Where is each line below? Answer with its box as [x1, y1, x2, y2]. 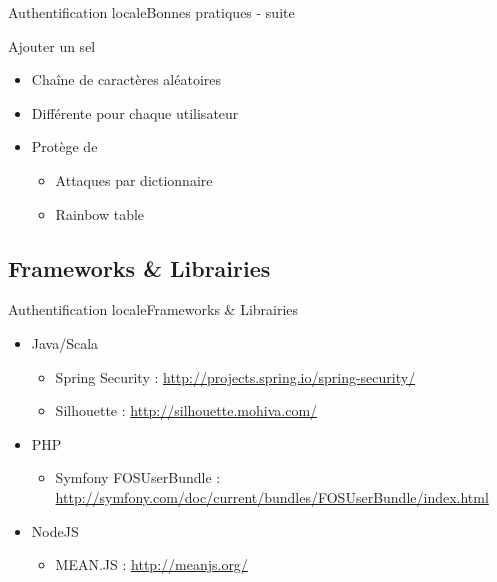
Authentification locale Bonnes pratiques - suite [8, 2, 295, 22]
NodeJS [31, 520, 79, 541]
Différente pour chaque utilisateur [31, 102, 239, 123]
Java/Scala [31, 332, 99, 353]
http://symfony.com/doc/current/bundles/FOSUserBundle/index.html [55, 486, 489, 507]
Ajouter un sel [8, 35, 96, 56]
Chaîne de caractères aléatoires [31, 69, 222, 90]
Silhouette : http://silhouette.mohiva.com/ [55, 400, 318, 421]
